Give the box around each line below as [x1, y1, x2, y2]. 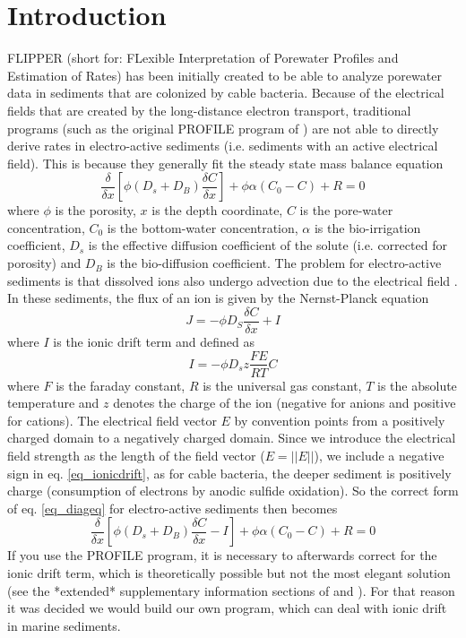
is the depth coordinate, [151, 201, 283, 220]
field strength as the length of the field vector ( [7, 445, 265, 464]
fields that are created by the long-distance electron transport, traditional [7, 100, 411, 119]
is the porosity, [55, 201, 136, 220]
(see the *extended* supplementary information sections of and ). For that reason [7, 581, 455, 599]
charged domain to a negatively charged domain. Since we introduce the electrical [7, 428, 456, 447]
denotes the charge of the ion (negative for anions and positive [113, 393, 456, 412]
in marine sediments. [7, 616, 121, 634]
